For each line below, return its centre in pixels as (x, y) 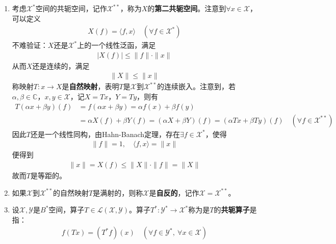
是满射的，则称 (118, 192)
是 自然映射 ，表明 (91, 86)
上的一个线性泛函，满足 (117, 45)
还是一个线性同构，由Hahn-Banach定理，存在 (105, 134)
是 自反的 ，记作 (174, 192)
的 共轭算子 (232, 210)
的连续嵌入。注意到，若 (197, 86)
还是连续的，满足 (61, 65)
